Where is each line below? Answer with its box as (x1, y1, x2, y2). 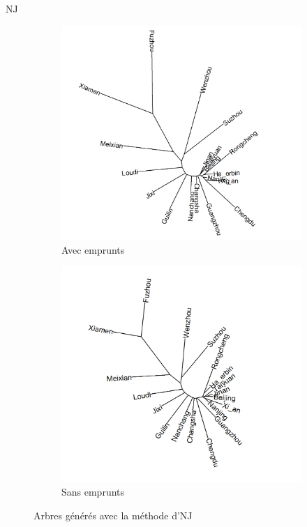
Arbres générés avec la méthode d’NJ (33, 507, 193, 522)
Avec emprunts (61, 242, 125, 257)
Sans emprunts (61, 484, 125, 499)
